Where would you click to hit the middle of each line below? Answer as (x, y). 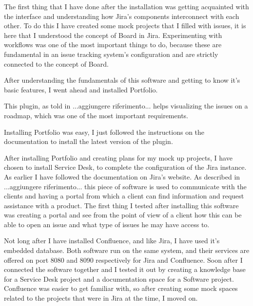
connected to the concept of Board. (56, 63)
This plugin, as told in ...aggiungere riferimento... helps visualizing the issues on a (126, 106)
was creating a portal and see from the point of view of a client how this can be (123, 215)
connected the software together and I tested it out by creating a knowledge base (125, 269)
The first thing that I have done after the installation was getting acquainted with (126, 6)
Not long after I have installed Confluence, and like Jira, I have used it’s (112, 241)
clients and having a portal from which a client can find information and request (124, 196)
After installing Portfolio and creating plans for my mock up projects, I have (118, 157)
